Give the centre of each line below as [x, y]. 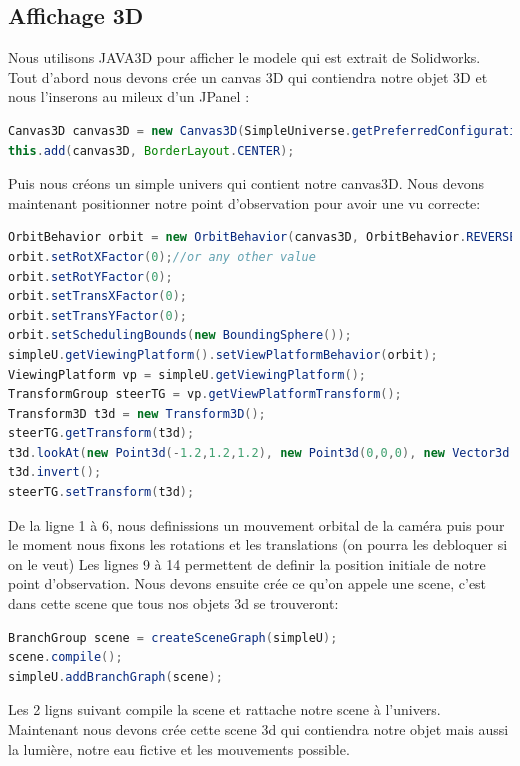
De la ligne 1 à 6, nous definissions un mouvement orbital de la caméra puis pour [256, 524]
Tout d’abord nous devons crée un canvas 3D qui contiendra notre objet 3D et [248, 76]
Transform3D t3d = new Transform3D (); [137, 413]
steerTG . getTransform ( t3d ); [101, 433]
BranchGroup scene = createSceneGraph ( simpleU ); [173, 637]
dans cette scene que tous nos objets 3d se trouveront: [173, 603]
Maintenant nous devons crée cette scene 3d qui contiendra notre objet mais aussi [258, 729]
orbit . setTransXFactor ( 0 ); [98, 296]
